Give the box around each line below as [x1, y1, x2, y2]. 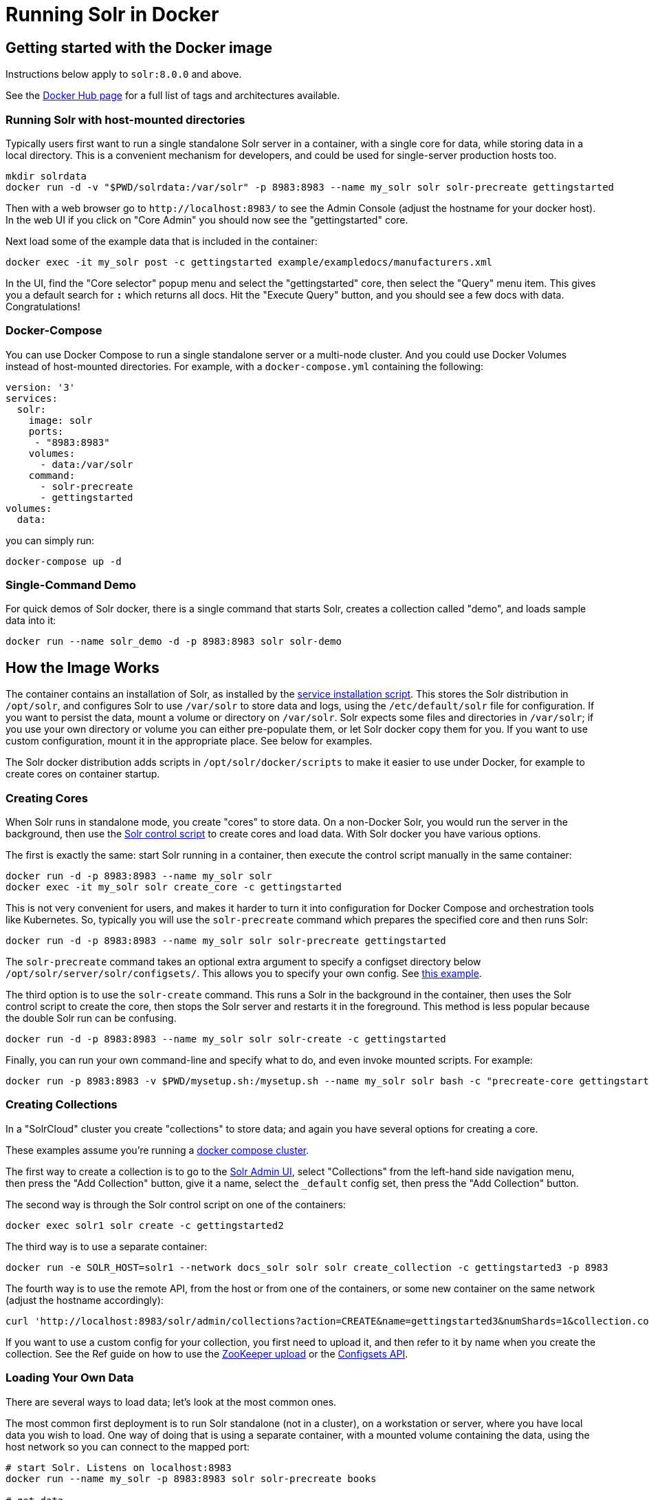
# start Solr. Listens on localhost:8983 [5, 1461, 232, 1473]
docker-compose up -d [5, 555, 122, 567]
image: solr [28, 414, 93, 426]
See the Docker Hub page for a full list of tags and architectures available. [5, 89, 340, 102]
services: [5, 392, 58, 404]
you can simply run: [5, 534, 95, 546]
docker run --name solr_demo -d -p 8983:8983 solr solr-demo [5, 636, 342, 647]
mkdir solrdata [5, 170, 87, 182]
